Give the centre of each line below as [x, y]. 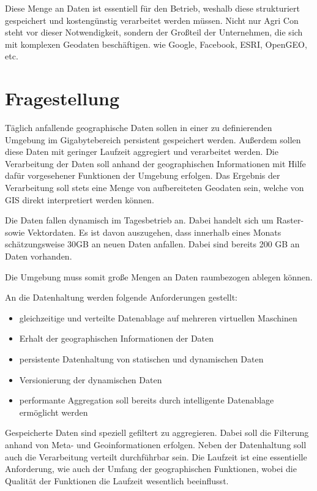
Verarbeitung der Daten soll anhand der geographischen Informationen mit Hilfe [155, 163]
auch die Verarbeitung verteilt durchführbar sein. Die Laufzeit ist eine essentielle [156, 456]
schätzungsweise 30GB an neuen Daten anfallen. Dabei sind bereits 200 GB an [152, 244]
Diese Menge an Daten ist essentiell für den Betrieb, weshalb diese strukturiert [152, 8]
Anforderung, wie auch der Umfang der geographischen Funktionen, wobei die [151, 469]
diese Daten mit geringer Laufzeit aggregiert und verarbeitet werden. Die [142, 152]
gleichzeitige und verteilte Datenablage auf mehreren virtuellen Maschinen [158, 317]
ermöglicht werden [54, 412]
